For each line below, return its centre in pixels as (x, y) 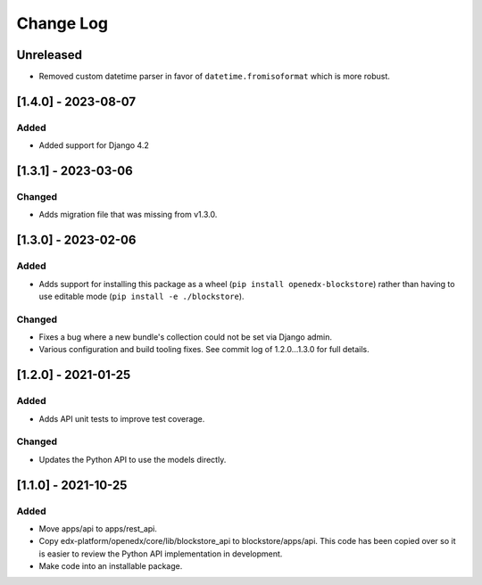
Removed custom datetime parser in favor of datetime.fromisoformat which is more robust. (214, 77)
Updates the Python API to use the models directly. (133, 459)
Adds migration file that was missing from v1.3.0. (128, 215)
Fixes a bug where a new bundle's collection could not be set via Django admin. (186, 337)
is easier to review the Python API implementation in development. (161, 554)
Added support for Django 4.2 (94, 145)
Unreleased (50, 55)
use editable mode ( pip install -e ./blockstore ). (141, 296)
